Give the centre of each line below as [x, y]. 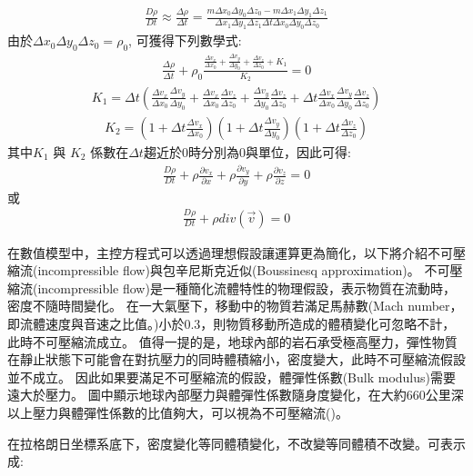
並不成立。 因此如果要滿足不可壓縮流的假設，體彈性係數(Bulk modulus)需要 [232, 377]
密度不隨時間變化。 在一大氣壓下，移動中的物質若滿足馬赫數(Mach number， [235, 306]
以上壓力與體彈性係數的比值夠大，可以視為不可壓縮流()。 [178, 412]
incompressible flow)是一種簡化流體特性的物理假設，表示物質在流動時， [247, 288]
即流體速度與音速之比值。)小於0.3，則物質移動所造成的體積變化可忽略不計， [231, 323]
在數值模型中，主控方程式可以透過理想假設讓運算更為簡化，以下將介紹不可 [230, 252]
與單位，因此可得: [298, 152]
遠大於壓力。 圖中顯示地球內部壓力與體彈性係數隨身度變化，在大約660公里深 [236, 395]
